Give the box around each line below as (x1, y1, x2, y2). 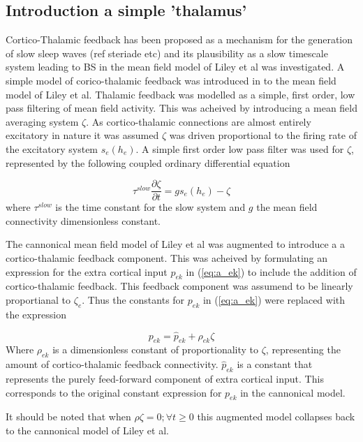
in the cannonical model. (240, 385, 346, 399)
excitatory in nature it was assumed (6, 128, 159, 142)
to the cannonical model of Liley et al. (6, 422, 169, 437)
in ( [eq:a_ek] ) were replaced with (202, 292, 346, 307)
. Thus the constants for (82, 292, 185, 307)
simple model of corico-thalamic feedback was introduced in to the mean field (6, 73, 336, 87)
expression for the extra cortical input (6, 264, 168, 279)
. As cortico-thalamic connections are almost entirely (86, 114, 311, 128)
